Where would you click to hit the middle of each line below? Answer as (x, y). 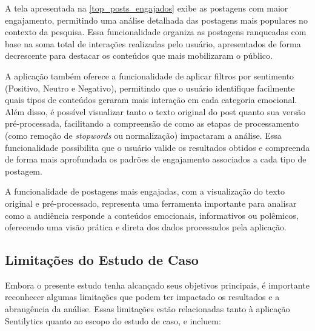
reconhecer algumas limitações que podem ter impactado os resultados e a (142, 297)
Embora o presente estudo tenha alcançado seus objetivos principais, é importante (157, 285)
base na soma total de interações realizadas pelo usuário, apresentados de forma (153, 43)
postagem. (24, 171)
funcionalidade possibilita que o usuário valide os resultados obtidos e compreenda (157, 147)
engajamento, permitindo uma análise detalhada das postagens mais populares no (156, 20)
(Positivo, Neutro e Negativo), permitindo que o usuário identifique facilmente (150, 88)
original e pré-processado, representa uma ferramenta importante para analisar (151, 203)
